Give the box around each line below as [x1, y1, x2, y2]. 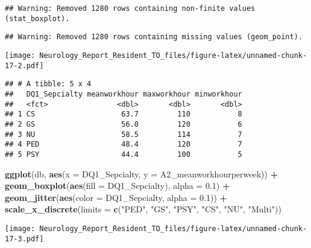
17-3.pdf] [5, 234, 44, 243]
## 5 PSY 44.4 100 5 [5, 150, 242, 159]
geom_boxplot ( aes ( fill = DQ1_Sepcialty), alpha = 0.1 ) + [5, 179, 230, 192]
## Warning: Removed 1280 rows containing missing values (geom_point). [5, 33, 303, 42]
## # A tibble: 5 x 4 [5, 80, 92, 89]
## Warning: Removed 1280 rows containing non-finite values [5, 4, 256, 13]
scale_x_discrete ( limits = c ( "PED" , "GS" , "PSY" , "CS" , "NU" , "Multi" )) [5, 203, 281, 215]
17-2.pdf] [5, 61, 44, 70]
